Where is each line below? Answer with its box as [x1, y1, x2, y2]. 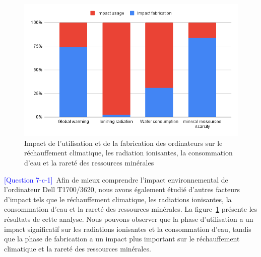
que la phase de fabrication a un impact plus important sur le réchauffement [4, 233, 240, 244]
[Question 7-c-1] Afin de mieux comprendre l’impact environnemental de [4, 174, 228, 185]
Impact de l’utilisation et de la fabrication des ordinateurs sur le [24, 137, 223, 148]
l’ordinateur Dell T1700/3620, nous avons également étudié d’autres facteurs [4, 184, 240, 195]
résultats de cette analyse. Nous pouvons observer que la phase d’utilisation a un [4, 213, 253, 224]
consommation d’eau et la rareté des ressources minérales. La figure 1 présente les [4, 204, 257, 214]
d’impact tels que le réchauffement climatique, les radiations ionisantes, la [4, 194, 232, 204]
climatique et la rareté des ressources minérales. [4, 243, 151, 253]
